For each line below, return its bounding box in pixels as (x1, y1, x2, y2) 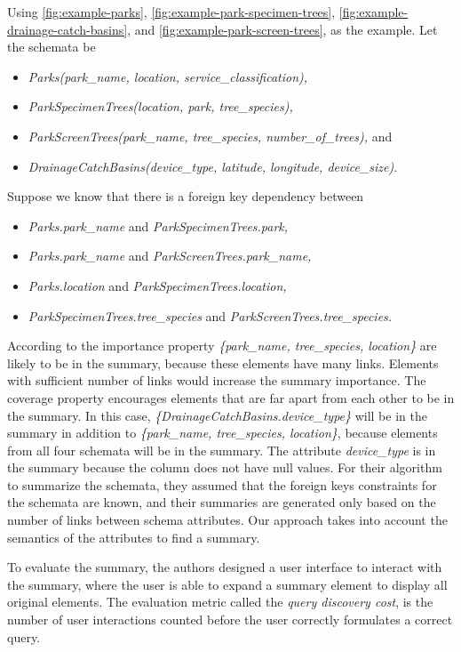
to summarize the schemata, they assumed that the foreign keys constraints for (7, 475, 437, 494)
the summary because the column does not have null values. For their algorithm (7, 458, 442, 477)
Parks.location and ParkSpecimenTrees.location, (28, 276, 287, 294)
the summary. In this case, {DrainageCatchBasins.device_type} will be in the (7, 406, 427, 424)
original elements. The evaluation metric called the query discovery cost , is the (7, 592, 433, 611)
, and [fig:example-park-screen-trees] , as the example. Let (127, 20, 438, 38)
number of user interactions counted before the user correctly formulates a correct (7, 610, 453, 629)
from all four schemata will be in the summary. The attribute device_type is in (7, 440, 436, 459)
